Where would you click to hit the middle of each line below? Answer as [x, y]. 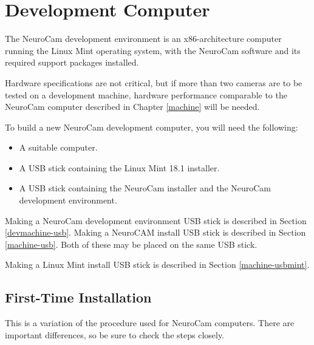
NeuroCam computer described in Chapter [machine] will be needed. [132, 107]
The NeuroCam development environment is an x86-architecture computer [143, 39]
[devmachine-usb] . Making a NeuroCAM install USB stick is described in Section [155, 232]
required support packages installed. [72, 62]
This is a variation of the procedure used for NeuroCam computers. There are [150, 323]
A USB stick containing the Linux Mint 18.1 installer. [119, 167]
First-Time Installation [78, 297]
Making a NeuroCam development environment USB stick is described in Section [156, 220]
